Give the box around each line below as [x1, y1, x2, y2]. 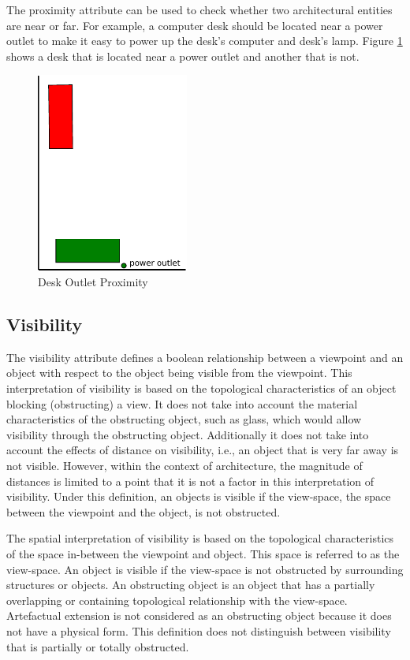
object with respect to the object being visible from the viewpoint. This [6, 364, 352, 381]
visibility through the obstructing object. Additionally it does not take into [6, 426, 369, 442]
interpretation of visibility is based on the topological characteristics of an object [6, 380, 397, 396]
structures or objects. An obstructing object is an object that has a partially [6, 576, 375, 593]
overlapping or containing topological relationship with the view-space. [6, 591, 348, 608]
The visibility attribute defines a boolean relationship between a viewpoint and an [6, 349, 404, 365]
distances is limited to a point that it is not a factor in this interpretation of [6, 472, 375, 489]
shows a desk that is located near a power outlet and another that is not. [6, 47, 360, 64]
